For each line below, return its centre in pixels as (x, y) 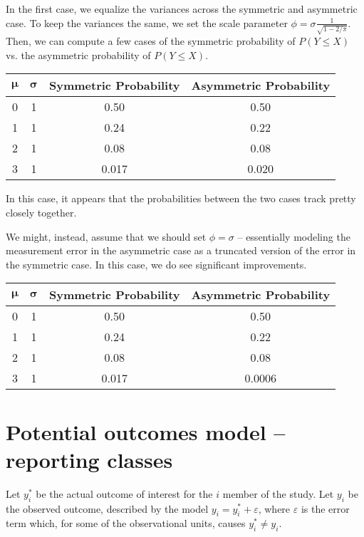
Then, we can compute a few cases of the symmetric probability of (151, 41)
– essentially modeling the (294, 236)
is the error (325, 508)
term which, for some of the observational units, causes (126, 523)
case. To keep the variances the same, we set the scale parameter (147, 22)
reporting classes (89, 459)
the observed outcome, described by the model (107, 508)
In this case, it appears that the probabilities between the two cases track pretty (181, 198)
